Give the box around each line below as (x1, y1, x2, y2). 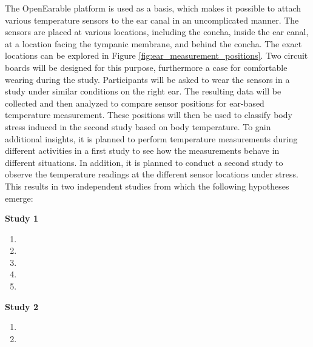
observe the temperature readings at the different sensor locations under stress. (5, 168, 298, 180)
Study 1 (5, 212, 39, 225)
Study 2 (5, 300, 39, 312)
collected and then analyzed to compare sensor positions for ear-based (5, 96, 264, 109)
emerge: (5, 191, 33, 204)
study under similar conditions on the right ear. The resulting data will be (5, 85, 281, 97)
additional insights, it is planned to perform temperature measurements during (5, 132, 298, 145)
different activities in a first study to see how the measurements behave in (5, 144, 280, 157)
